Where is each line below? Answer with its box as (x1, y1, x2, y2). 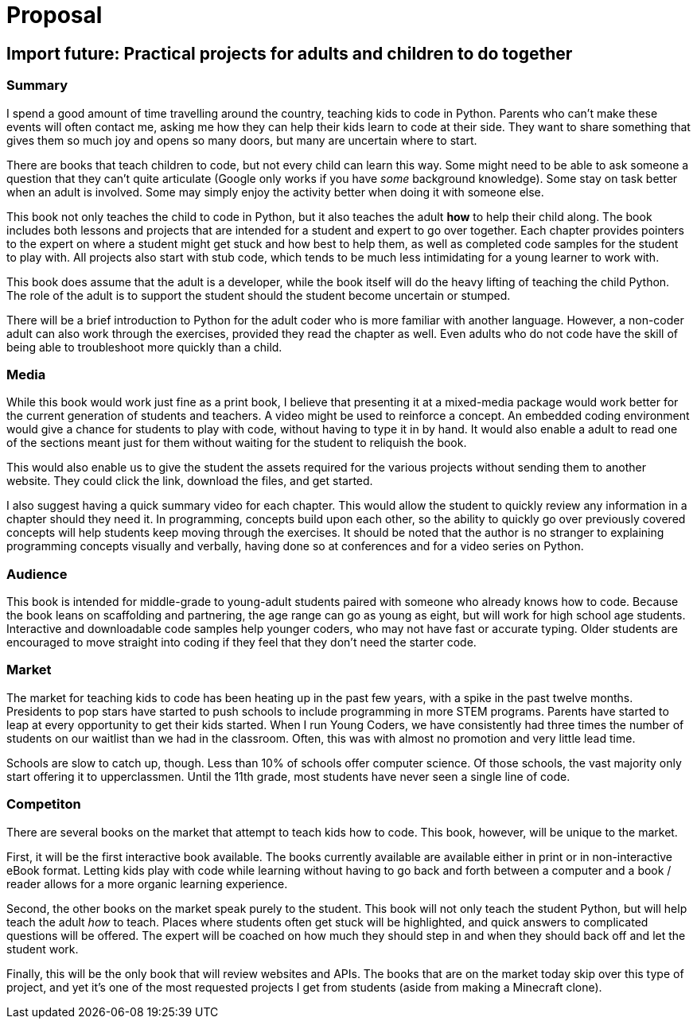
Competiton (6, 796, 81, 813)
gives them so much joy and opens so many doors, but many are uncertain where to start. (6, 133, 477, 147)
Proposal (6, 2, 103, 29)
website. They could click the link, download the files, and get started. (6, 474, 373, 488)
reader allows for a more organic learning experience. (6, 876, 288, 891)
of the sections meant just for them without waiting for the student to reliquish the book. (6, 436, 467, 450)
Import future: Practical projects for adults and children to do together (6, 43, 573, 64)
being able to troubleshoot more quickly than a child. (6, 340, 282, 354)
